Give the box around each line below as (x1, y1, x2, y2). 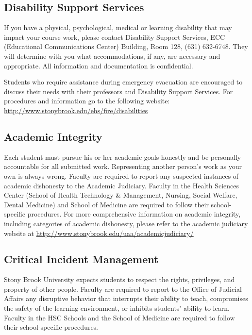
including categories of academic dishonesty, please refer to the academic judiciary (4, 218, 248, 228)
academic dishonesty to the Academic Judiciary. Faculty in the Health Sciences (4, 180, 239, 190)
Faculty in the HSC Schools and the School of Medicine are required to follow (4, 312, 235, 322)
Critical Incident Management (4, 251, 159, 267)
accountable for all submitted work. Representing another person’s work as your (4, 161, 242, 171)
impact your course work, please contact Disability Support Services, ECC (4, 32, 225, 42)
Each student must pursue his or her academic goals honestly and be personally (4, 151, 241, 162)
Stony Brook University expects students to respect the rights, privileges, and (4, 274, 235, 285)
